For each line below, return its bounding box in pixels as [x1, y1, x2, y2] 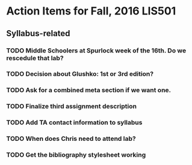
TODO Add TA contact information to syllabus [6, 119, 143, 127]
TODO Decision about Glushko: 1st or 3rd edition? [6, 70, 154, 78]
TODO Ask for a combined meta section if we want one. [6, 86, 172, 95]
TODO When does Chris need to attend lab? [6, 134, 137, 143]
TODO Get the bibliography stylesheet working [6, 151, 146, 159]
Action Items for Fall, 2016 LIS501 [6, 4, 176, 18]
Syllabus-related [6, 28, 70, 39]
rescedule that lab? [6, 54, 64, 62]
